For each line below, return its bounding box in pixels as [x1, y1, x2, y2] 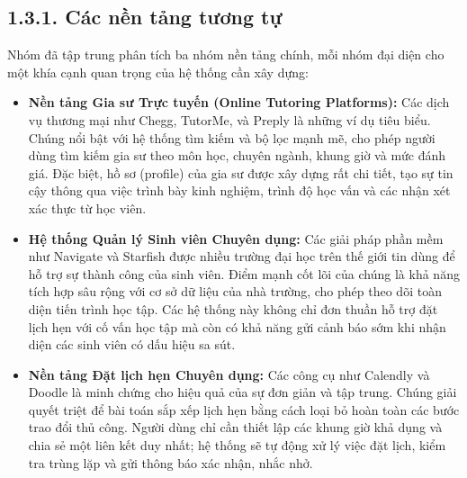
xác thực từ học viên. [28, 198, 147, 217]
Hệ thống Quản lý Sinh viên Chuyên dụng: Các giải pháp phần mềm [28, 229, 444, 248]
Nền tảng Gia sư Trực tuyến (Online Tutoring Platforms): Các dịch [28, 93, 450, 112]
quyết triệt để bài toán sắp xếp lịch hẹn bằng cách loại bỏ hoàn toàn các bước [28, 400, 460, 419]
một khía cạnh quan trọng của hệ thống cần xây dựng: [7, 62, 309, 81]
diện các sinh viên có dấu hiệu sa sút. [28, 335, 236, 354]
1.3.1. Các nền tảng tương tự [7, 3, 283, 31]
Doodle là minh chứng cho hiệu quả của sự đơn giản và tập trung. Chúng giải [28, 383, 457, 401]
